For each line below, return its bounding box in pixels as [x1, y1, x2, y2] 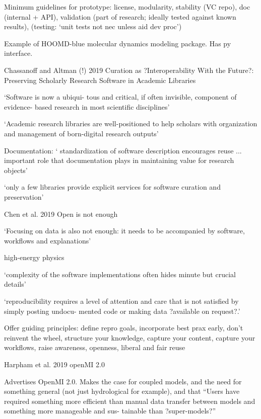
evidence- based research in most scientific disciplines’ [4, 101, 170, 112]
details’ [4, 279, 26, 289]
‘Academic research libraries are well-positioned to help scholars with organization [4, 118, 257, 129]
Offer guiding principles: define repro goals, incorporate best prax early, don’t [4, 322, 243, 333]
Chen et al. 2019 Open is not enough [4, 208, 118, 219]
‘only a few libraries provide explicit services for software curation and [4, 182, 221, 192]
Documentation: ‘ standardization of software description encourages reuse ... [4, 145, 242, 155]
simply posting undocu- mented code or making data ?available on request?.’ [4, 305, 240, 316]
